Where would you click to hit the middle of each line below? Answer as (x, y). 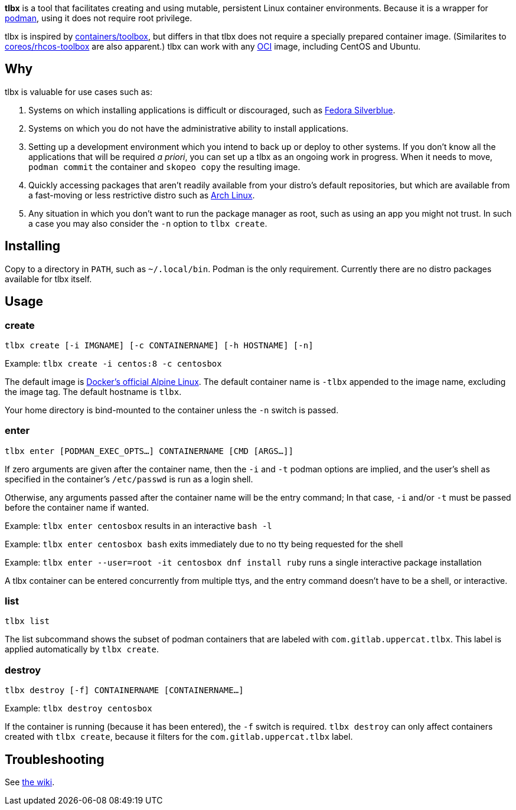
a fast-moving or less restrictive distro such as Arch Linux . (142, 195)
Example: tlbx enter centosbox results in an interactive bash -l (138, 525)
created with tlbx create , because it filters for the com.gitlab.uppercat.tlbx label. (179, 737)
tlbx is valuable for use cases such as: (79, 92)
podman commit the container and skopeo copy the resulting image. (164, 166)
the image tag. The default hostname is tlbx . (93, 391)
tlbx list (27, 621)
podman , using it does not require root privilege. (99, 18)
